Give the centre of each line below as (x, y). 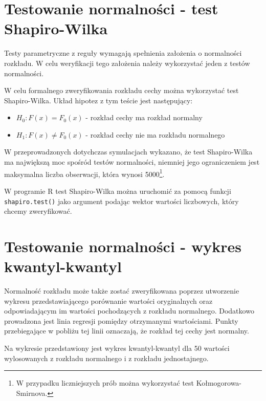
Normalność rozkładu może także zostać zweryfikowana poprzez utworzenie (122, 291)
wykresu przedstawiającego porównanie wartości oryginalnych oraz (108, 300)
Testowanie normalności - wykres (123, 246)
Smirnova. (32, 393)
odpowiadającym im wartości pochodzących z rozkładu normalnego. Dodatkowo (129, 311)
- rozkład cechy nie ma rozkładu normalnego (155, 134)
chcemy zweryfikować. (38, 211)
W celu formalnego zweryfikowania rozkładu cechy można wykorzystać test (121, 90)
